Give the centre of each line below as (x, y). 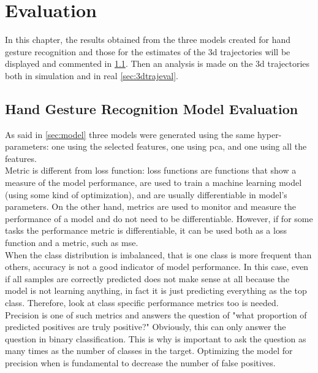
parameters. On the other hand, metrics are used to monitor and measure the (151, 206)
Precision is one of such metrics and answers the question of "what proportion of (156, 314)
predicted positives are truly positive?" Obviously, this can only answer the (146, 327)
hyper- (269, 134)
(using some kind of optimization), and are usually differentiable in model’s (146, 194)
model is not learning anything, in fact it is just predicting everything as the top (156, 290)
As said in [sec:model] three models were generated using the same (130, 134)
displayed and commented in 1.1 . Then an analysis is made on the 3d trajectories (157, 63)
